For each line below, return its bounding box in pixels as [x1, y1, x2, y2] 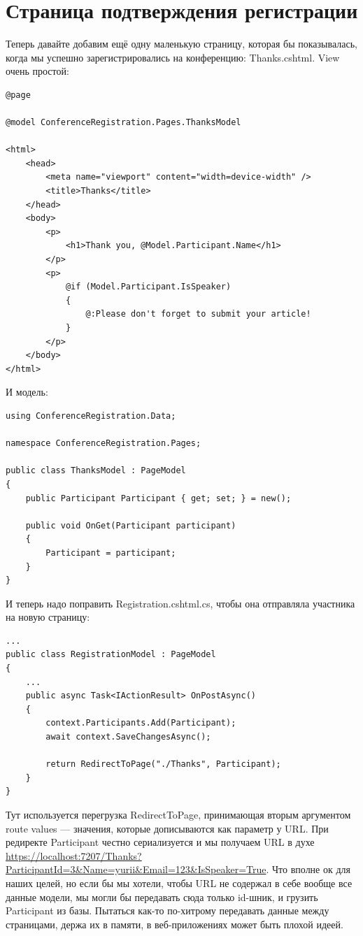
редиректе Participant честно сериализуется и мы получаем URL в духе [6, 835, 315, 849]
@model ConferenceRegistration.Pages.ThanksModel [6, 117, 241, 128]
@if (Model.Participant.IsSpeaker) [65, 282, 232, 292]
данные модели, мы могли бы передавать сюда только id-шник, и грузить [6, 889, 318, 904]
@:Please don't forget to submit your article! [85, 309, 311, 319]
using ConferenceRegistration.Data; [6, 410, 176, 421]
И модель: [6, 384, 48, 399]
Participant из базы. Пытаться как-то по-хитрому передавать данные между [6, 903, 329, 918]
